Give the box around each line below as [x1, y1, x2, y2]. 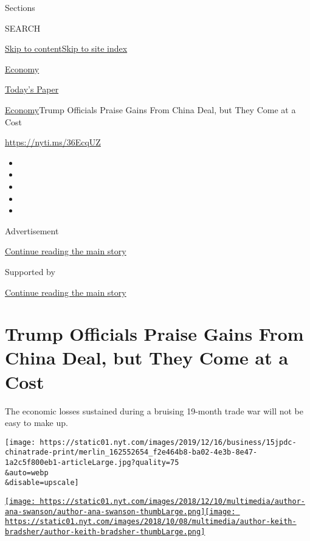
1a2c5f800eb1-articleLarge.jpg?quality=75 [5, 458, 179, 467]
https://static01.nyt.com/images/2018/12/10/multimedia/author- [40, 497, 305, 506]
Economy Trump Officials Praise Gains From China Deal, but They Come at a [5, 103, 296, 116]
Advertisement [5, 224, 59, 237]
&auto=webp [5, 468, 49, 477]
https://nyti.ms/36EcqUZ [5, 136, 101, 148]
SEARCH [5, 21, 41, 34]
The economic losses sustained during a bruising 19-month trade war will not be [5, 404, 303, 417]
